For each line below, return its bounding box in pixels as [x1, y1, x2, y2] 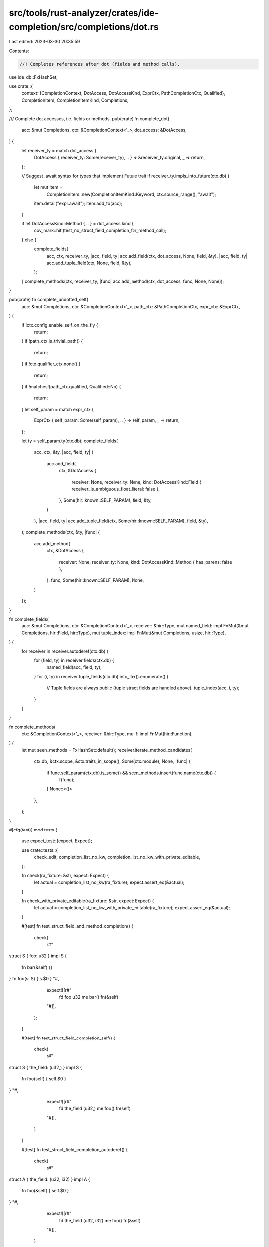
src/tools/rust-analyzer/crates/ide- [9, 7, 159, 18]
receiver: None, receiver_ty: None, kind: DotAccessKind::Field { [71, 479, 202, 485]
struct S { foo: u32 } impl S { [9, 953, 67, 959]
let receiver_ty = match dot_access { [21, 147, 97, 153]
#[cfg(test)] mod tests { [9, 827, 57, 832]
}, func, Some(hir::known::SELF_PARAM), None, [46, 577, 144, 583]
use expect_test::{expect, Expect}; [21, 838, 92, 844]
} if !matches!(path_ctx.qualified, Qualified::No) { [21, 383, 121, 389]
